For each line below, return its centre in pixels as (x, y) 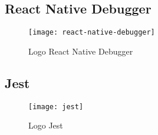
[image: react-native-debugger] (92, 33)
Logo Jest (46, 125)
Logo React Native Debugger (81, 51)
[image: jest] (56, 107)
